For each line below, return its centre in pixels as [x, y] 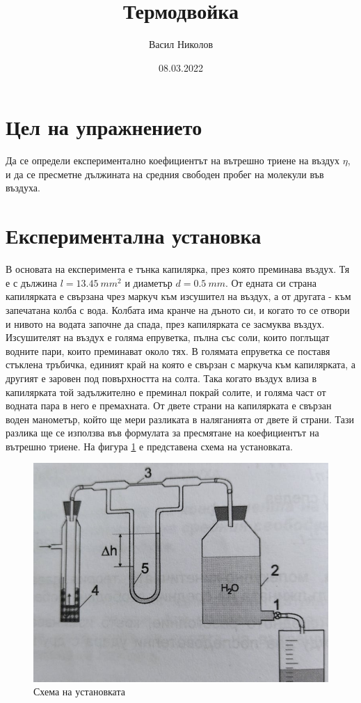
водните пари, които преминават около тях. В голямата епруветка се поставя [168, 350]
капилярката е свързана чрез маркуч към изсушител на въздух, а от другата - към [178, 296]
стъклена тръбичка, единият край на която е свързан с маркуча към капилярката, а [181, 364]
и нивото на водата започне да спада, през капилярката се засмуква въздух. [165, 323]
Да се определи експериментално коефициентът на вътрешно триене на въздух [173, 160]
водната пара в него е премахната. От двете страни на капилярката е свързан [169, 405]
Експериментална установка [134, 236]
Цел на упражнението [104, 127]
